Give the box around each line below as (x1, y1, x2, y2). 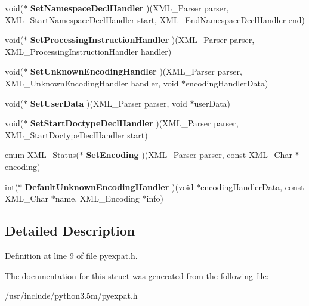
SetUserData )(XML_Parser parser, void (30, 97, 187, 109)
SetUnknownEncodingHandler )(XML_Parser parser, (30, 65, 242, 78)
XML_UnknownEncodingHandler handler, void (5, 76, 179, 89)
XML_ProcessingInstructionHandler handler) (5, 45, 172, 57)
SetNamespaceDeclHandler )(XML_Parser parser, (30, 2, 229, 14)
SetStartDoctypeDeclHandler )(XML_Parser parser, (30, 117, 239, 129)
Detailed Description (5, 221, 135, 240)
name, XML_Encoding (55, 192, 140, 205)
